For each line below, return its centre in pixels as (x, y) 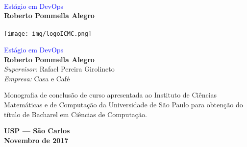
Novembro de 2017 (36, 140)
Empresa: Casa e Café (37, 78)
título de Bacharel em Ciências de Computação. (75, 114)
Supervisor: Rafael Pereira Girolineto (59, 69)
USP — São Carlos (37, 131)
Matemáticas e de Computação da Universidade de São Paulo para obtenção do (123, 104)
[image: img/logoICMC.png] (48, 34)
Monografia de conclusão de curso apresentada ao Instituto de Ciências (111, 95)
